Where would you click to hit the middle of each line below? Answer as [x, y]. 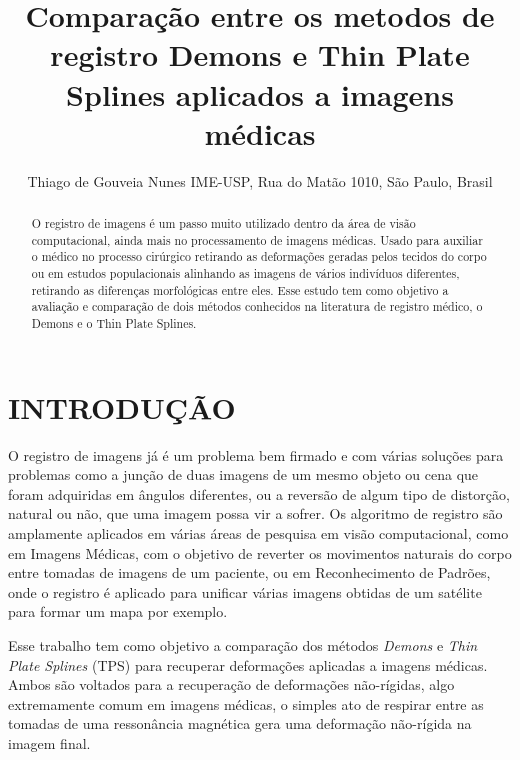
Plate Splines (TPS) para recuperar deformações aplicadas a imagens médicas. [248, 664]
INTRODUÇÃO [122, 406]
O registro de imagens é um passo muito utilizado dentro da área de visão [223, 223]
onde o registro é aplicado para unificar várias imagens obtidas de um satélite [245, 591]
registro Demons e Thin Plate [260, 54]
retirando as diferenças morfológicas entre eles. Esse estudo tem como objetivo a [240, 289]
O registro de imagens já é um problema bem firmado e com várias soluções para [256, 454]
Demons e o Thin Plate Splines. [114, 323]
